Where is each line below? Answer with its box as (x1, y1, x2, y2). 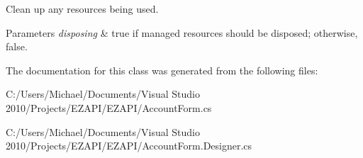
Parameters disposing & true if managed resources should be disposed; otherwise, (6, 25, 358, 40)
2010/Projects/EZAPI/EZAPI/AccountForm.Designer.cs (6, 138, 252, 153)
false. (6, 39, 28, 54)
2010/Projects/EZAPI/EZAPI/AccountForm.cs (6, 100, 212, 115)
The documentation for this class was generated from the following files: (6, 62, 318, 77)
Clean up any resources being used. (6, 1, 159, 16)
